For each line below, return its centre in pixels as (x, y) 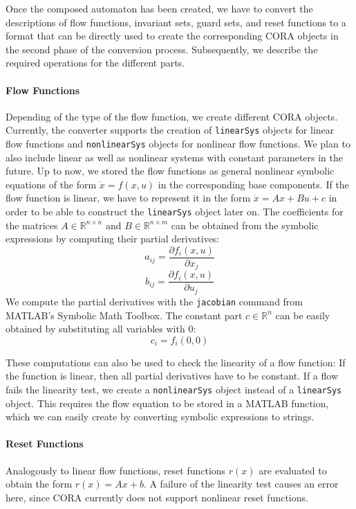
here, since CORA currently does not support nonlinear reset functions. (157, 497)
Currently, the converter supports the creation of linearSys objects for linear (170, 130)
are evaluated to (293, 470)
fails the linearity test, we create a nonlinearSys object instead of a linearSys (174, 389)
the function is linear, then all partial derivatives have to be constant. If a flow (172, 376)
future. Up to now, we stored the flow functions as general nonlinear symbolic (170, 171)
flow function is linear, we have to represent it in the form (128, 198)
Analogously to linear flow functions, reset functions (116, 470)
